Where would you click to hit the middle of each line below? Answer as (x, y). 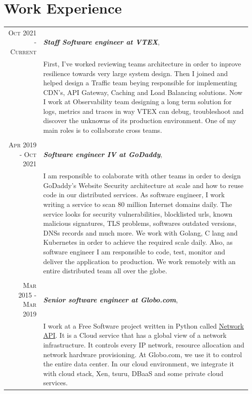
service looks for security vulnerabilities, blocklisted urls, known (138, 213)
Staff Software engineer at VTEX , (102, 42)
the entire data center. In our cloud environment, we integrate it (139, 364)
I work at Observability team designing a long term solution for (138, 102)
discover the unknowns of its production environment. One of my (140, 120)
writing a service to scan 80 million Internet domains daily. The (138, 204)
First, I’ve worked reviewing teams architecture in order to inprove (142, 63)
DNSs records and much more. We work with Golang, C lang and (141, 232)
